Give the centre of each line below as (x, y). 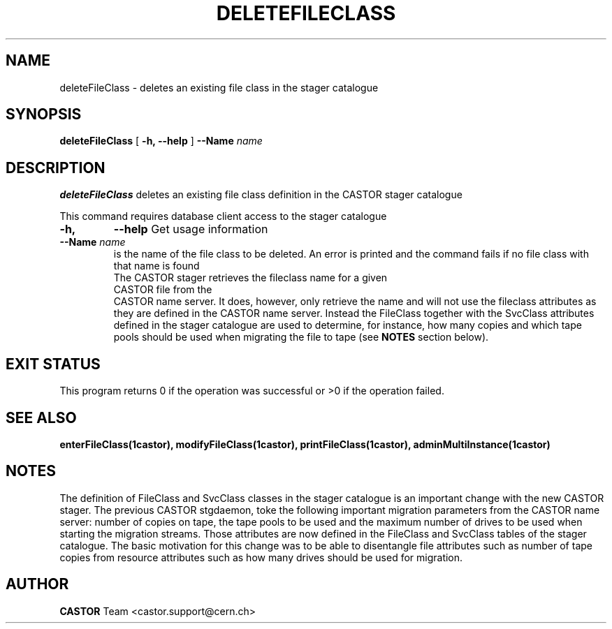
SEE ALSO (41, 417)
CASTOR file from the (163, 290)
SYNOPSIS (44, 114)
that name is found (156, 266)
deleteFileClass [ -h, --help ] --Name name (161, 141)
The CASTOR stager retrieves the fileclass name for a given (250, 278)
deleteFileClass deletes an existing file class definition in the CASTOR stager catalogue (261, 195)
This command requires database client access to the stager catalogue (223, 216)
